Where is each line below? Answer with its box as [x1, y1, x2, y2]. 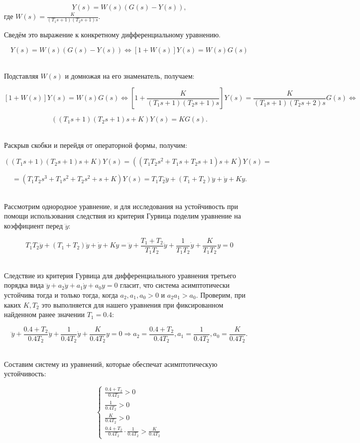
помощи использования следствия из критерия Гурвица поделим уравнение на [4, 211, 241, 221]
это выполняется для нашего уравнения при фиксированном [41, 299, 224, 310]
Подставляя [4, 70, 38, 81]
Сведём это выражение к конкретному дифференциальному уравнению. [4, 29, 221, 40]
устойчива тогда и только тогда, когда [4, 289, 118, 300]
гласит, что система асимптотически [120, 280, 230, 290]
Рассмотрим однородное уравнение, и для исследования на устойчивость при [4, 201, 239, 211]
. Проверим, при [196, 289, 245, 300]
